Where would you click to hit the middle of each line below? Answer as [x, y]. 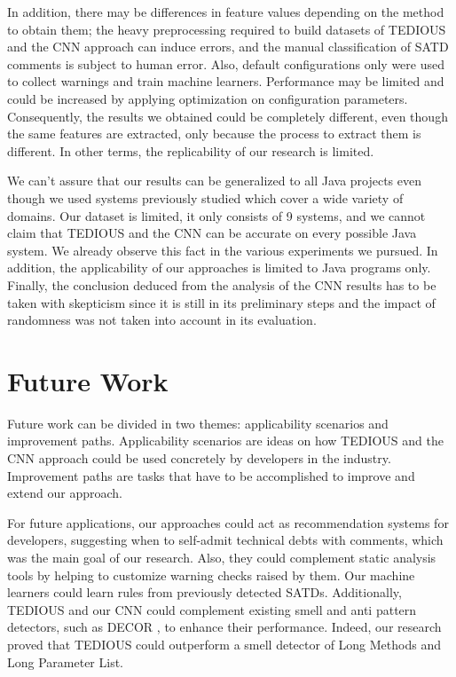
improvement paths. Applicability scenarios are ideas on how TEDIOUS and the [225, 441]
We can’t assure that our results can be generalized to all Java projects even [215, 181]
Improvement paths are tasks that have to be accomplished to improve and [211, 475]
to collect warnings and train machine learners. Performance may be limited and [226, 81]
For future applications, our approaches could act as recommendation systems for [228, 522]
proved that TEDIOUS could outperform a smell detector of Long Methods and [224, 644]
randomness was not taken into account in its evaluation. [162, 320]
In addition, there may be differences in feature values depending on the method [226, 12]
